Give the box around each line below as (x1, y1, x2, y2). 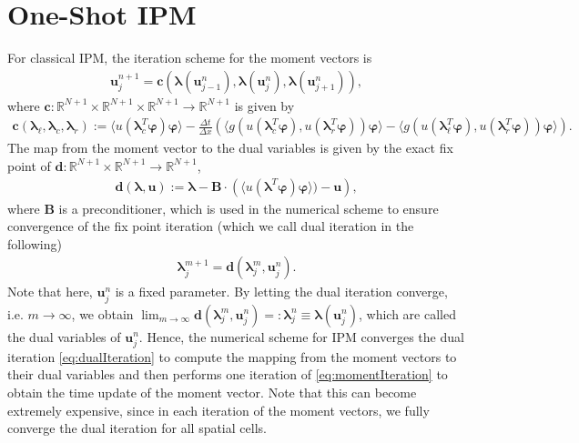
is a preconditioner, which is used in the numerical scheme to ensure (58, 198, 439, 217)
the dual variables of (7, 327, 121, 346)
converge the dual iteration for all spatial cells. (7, 418, 267, 438)
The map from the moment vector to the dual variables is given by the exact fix (7, 138, 453, 157)
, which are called (358, 304, 456, 323)
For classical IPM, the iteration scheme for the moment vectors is (7, 48, 372, 67)
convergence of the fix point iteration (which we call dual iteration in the (7, 216, 414, 236)
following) (7, 234, 62, 253)
